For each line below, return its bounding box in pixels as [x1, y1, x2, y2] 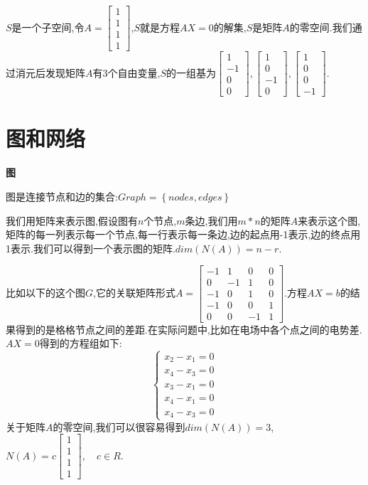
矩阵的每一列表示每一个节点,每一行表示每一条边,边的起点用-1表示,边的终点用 [6, 227, 361, 242]
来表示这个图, [298, 213, 361, 228]
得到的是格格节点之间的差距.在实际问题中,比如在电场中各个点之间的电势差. [15, 321, 362, 336]
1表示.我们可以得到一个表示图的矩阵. [6, 240, 175, 255]
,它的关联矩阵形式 [93, 284, 175, 299]
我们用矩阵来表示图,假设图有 [6, 213, 138, 228]
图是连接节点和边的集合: [6, 188, 118, 203]
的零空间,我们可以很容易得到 [53, 419, 185, 434]
